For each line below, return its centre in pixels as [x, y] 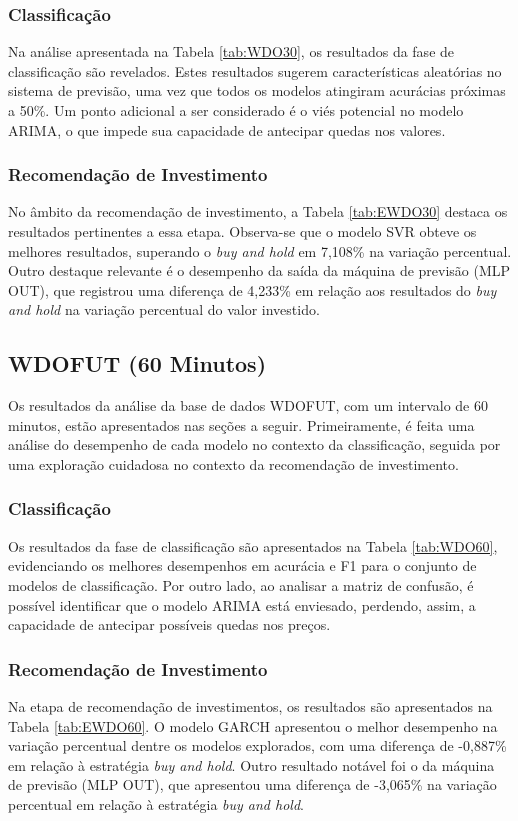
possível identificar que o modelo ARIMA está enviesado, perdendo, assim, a [242, 604]
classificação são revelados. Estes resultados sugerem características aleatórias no [255, 70]
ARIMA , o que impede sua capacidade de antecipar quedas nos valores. [227, 129]
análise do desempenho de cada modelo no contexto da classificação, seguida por [254, 444]
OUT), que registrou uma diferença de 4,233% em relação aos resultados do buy [252, 289]
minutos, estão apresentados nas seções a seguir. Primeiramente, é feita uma [241, 424]
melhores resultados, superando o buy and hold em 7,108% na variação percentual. [260, 250]
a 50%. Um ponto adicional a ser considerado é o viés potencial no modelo [236, 110]
